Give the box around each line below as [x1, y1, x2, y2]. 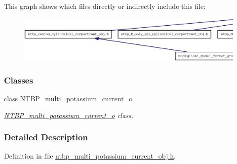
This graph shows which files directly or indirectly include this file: [4, 1, 206, 11]
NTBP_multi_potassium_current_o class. [4, 110, 134, 120]
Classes [4, 74, 33, 86]
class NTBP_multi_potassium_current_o [4, 93, 133, 104]
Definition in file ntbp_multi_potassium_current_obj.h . [4, 150, 176, 161]
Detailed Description [4, 131, 88, 143]
